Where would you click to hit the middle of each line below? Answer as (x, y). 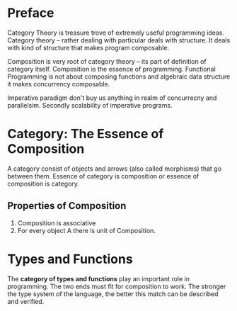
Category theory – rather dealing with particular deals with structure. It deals (119, 40)
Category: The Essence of (86, 134)
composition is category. (44, 183)
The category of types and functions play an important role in (98, 278)
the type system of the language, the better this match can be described (113, 294)
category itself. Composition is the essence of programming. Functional (111, 69)
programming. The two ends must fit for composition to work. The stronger (117, 286)
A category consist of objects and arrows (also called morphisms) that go (114, 169)
